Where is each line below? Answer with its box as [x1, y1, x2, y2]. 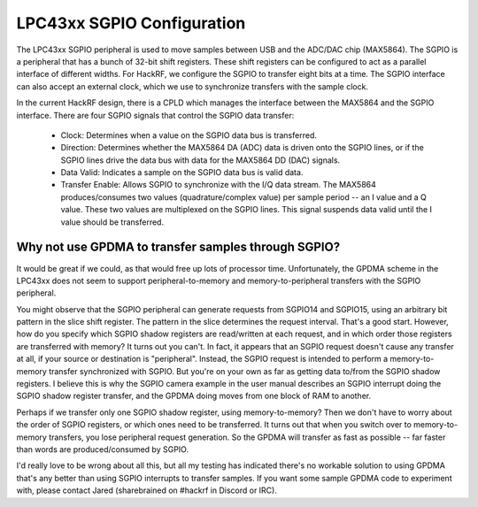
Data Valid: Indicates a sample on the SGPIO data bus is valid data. [60, 167, 304, 178]
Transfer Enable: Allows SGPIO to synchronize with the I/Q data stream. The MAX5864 [60, 180, 376, 190]
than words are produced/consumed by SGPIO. [16, 444, 189, 455]
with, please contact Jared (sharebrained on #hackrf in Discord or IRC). [16, 485, 278, 495]
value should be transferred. [60, 217, 164, 227]
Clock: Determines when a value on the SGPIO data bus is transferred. [60, 129, 318, 141]
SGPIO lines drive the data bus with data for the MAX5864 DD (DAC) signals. [60, 155, 341, 165]
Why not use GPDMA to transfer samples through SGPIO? [16, 240, 341, 255]
